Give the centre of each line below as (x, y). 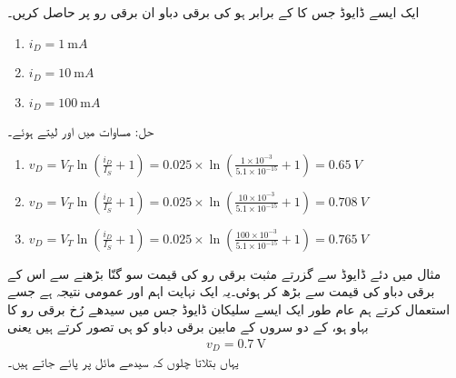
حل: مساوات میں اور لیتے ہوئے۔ (81, 130)
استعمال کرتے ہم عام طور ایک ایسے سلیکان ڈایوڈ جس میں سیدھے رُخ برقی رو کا (229, 308)
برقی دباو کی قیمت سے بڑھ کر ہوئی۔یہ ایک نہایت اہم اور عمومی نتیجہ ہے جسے (221, 291)
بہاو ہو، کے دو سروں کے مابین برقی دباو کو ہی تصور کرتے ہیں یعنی (188, 327)
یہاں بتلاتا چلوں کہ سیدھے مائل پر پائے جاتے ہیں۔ (123, 362)
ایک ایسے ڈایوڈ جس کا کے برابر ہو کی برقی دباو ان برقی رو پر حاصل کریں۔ (213, 12)
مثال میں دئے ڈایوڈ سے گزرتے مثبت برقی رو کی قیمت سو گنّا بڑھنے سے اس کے (224, 273)
